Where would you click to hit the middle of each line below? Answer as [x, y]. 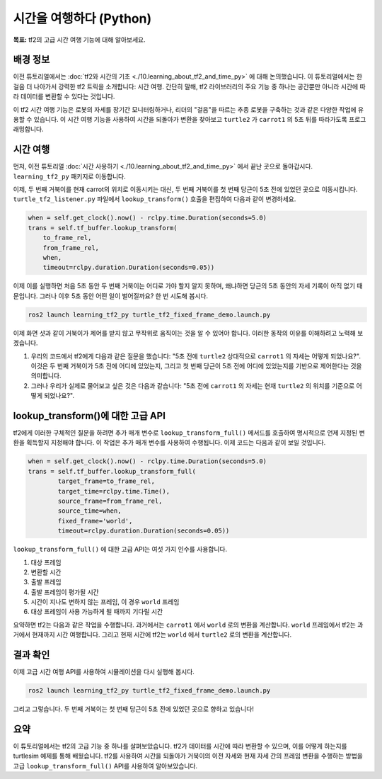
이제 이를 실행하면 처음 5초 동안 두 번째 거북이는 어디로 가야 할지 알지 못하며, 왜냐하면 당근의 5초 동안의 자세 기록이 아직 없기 [184, 286]
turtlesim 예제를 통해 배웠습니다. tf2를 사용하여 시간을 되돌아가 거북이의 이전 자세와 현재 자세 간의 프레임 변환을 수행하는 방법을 [188, 756]
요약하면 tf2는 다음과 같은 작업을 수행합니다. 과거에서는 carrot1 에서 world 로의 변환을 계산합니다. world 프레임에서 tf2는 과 [188, 625]
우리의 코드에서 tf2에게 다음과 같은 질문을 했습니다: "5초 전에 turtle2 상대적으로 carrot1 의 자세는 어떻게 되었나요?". [196, 356]
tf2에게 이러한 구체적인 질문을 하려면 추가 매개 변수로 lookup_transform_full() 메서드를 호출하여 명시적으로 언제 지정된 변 [189, 433]
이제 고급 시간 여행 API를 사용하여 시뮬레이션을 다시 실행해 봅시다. [104, 672]
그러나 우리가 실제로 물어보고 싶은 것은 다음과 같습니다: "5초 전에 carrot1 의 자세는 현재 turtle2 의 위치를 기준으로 [193, 385]
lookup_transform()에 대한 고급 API [89, 415]
